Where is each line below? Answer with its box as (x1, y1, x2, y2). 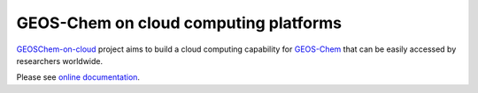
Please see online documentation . (16, 72, 141, 82)
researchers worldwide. (16, 55, 104, 66)
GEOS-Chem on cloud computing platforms (16, 13, 343, 32)
